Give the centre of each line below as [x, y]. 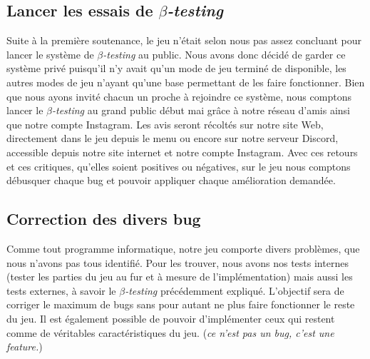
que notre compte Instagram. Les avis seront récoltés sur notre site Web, [165, 124]
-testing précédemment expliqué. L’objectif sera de [235, 290]
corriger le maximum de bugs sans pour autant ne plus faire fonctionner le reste [181, 304]
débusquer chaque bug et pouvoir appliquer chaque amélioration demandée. [171, 180]
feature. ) [25, 347]
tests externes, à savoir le [61, 290]
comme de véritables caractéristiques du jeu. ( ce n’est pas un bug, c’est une [170, 332]
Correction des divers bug [104, 219]
